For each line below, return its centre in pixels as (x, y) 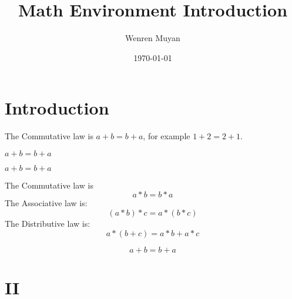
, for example (167, 136)
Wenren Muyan (153, 38)
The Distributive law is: (48, 224)
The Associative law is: (46, 203)
